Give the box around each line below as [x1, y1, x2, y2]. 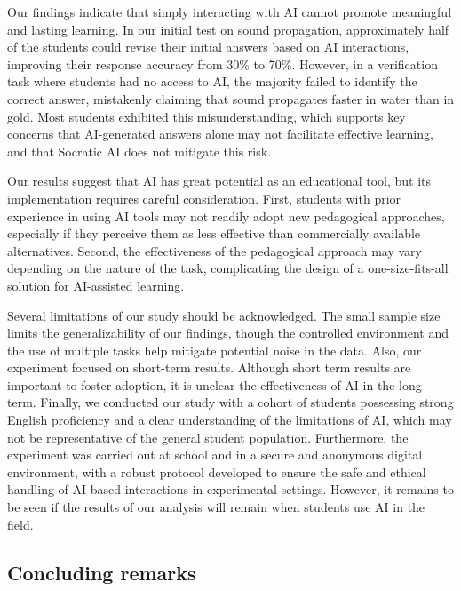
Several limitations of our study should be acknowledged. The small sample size [7, 306, 441, 324]
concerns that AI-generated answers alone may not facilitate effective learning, [7, 124, 433, 143]
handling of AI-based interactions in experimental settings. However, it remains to [7, 480, 454, 499]
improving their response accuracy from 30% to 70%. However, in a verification [7, 54, 438, 73]
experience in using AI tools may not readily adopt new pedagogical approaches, [7, 206, 445, 225]
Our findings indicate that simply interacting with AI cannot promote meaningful [7, 3, 452, 20]
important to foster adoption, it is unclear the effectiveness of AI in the [7, 375, 395, 394]
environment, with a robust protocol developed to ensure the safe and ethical [7, 462, 426, 481]
